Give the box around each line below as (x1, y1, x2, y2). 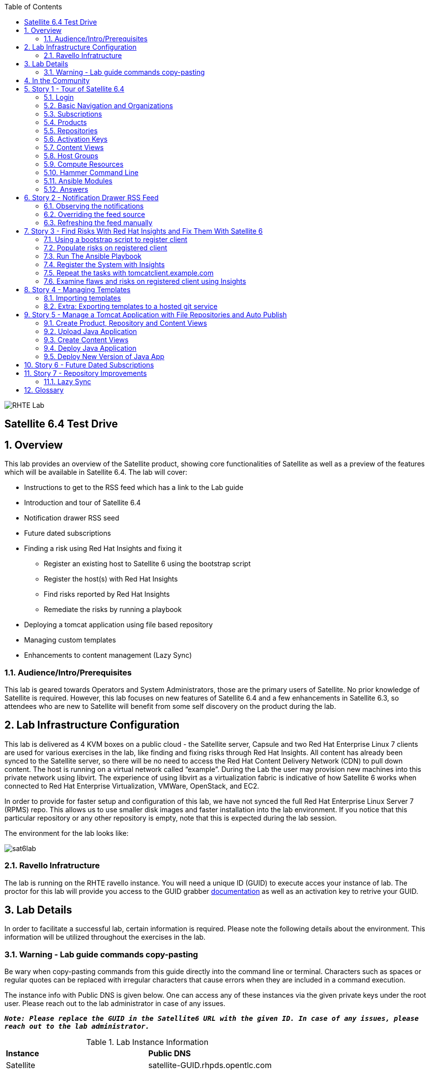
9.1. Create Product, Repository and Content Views (44, 319, 207, 327)
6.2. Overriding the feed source (44, 210, 145, 218)
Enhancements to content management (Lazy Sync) (24, 651, 192, 660)
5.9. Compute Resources (44, 160, 124, 168)
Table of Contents (4, 2, 62, 11)
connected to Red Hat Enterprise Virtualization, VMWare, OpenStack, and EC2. (4, 781, 259, 790)
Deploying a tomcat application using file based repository (24, 620, 213, 629)
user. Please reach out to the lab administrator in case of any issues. (4, 999, 226, 1008)
